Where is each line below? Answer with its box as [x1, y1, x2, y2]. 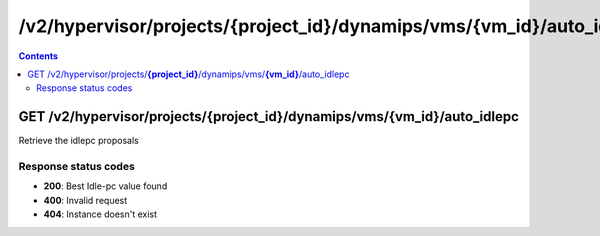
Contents [18, 50, 59, 62]
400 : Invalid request [43, 194, 128, 206]
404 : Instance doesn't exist [43, 208, 158, 220]
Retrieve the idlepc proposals [18, 135, 139, 147]
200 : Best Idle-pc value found [43, 180, 168, 192]
